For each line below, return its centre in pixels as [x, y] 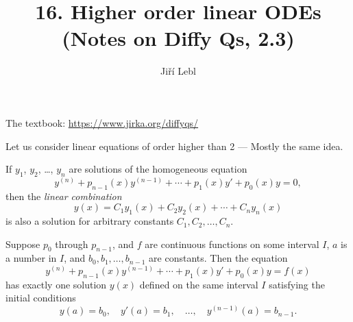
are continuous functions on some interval [232, 244]
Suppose [23, 244]
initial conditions [41, 298]
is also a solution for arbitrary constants [90, 221]
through [72, 244]
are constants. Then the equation [218, 258]
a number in [31, 258]
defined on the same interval [199, 284]
